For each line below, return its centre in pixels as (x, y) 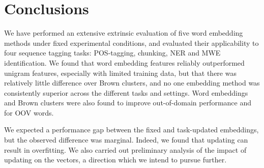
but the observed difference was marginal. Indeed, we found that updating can (126, 140)
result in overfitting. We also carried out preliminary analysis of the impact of (125, 149)
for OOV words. (29, 112)
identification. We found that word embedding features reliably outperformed (124, 62)
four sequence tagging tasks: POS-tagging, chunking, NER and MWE (112, 53)
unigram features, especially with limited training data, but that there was (120, 73)
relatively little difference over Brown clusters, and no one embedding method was (132, 83)
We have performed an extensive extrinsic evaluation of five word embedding (124, 33)
